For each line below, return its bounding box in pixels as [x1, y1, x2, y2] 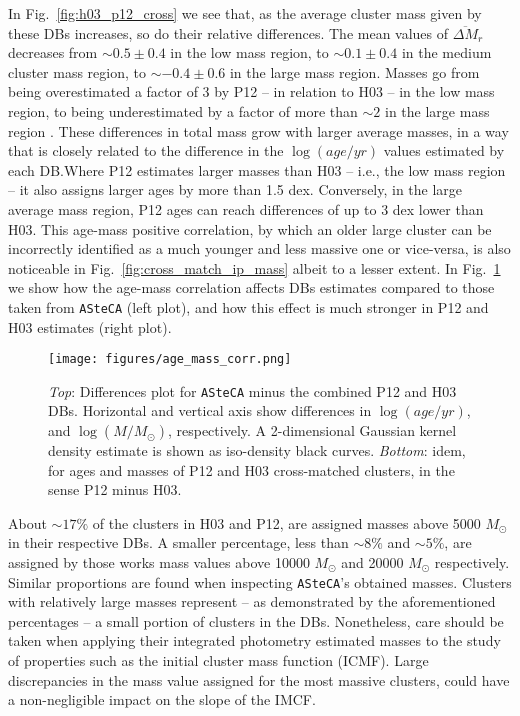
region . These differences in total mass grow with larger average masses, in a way [8, 120, 509, 141]
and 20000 [341, 552, 404, 573]
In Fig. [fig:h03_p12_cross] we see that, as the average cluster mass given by [8, 3, 482, 23]
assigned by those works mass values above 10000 [8, 552, 310, 573]
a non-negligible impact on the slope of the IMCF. [8, 689, 316, 710]
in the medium [401, 42, 492, 63]
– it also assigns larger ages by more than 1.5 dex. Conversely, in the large [8, 179, 463, 200]
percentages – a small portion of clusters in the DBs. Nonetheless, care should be [8, 610, 504, 631]
